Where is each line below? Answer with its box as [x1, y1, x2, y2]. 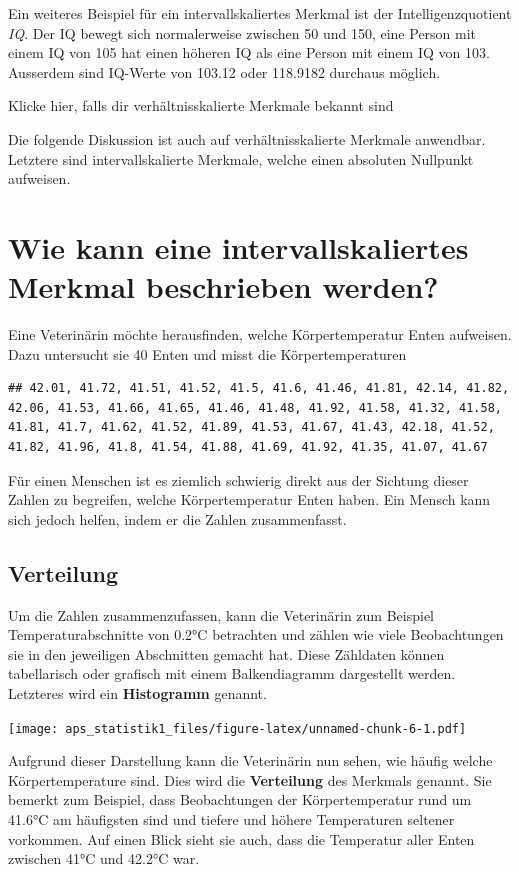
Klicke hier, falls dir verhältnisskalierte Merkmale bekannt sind [8, 95, 394, 116]
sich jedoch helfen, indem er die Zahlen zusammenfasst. [8, 508, 347, 529]
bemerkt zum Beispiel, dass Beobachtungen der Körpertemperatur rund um [8, 789, 472, 810]
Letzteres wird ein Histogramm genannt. [8, 682, 267, 703]
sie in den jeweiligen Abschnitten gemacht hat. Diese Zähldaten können [8, 643, 445, 664]
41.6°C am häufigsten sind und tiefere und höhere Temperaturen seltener [8, 809, 455, 830]
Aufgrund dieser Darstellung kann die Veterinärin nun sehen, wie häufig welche [8, 750, 493, 771]
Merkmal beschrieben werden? [8, 266, 439, 307]
